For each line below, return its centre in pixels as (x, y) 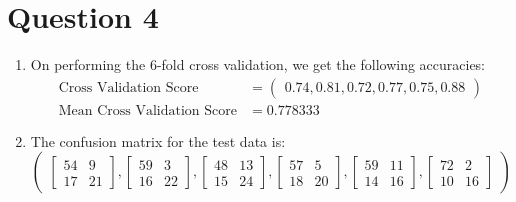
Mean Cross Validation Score (147, 110)
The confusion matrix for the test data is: (158, 140)
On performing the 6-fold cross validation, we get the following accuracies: (258, 64)
